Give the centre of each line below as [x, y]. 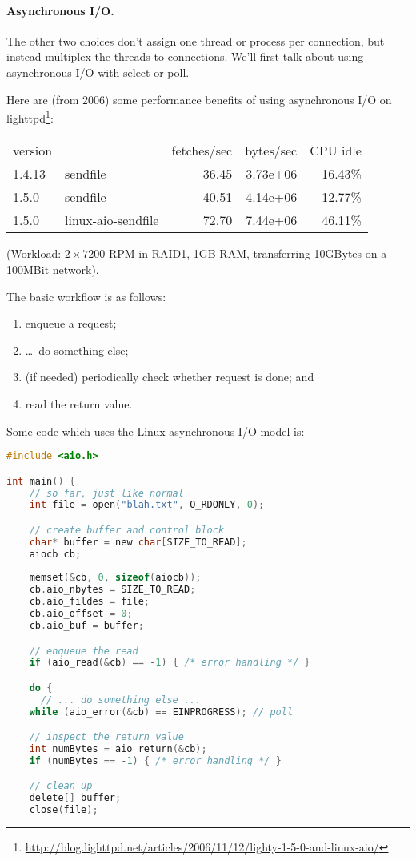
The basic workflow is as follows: [86, 296]
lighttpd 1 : [30, 117]
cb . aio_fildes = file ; [90, 602]
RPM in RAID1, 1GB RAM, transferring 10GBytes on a [248, 253]
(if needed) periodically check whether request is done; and [170, 377]
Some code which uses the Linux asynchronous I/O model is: [156, 430]
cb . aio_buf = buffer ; [86, 625]
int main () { [41, 481]
